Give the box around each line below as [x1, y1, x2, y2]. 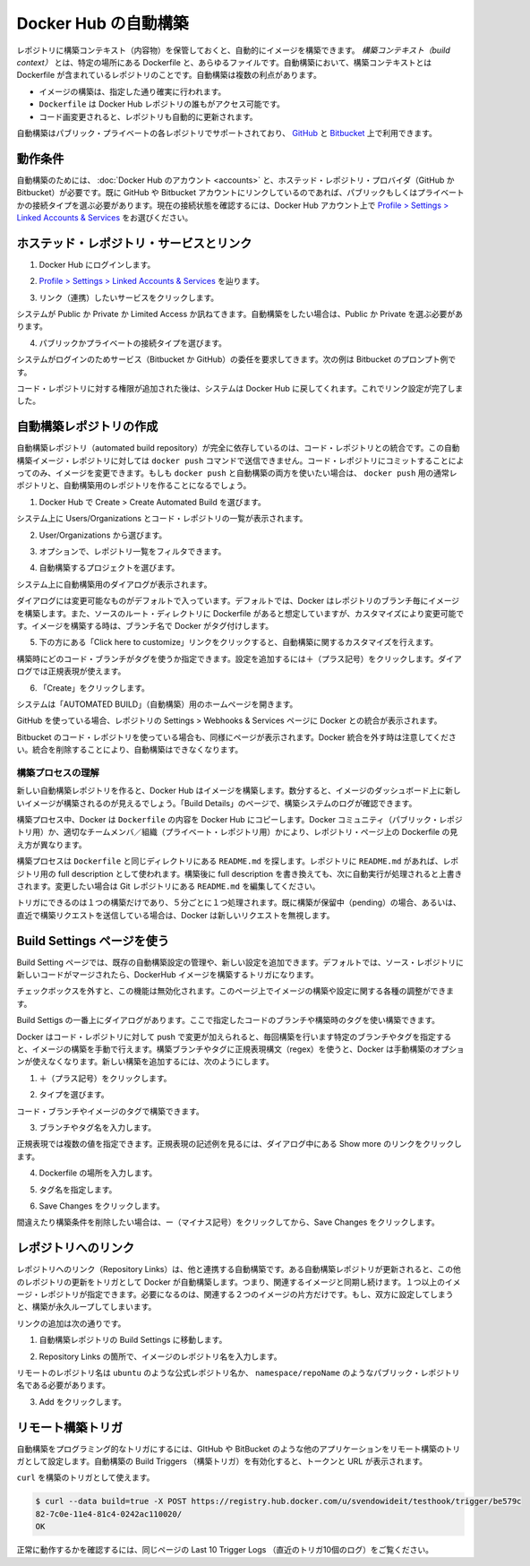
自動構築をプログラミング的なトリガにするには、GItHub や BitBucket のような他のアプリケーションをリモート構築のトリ [16, 1443, 461, 1454]
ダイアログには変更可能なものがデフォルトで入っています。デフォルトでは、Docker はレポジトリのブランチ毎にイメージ [16, 596, 460, 607]
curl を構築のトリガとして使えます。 [16, 1472, 155, 1483]
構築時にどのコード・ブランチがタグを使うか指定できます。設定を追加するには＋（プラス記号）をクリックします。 [16, 653, 439, 664]
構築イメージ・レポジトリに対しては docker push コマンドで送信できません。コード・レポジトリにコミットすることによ [16, 455, 465, 466]
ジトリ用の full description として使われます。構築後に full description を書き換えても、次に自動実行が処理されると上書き [16, 868, 463, 879]
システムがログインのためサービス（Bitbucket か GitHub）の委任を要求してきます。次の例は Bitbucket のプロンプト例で [16, 354, 457, 365]
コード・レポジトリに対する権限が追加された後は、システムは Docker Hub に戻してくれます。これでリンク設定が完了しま [16, 383, 464, 393]
